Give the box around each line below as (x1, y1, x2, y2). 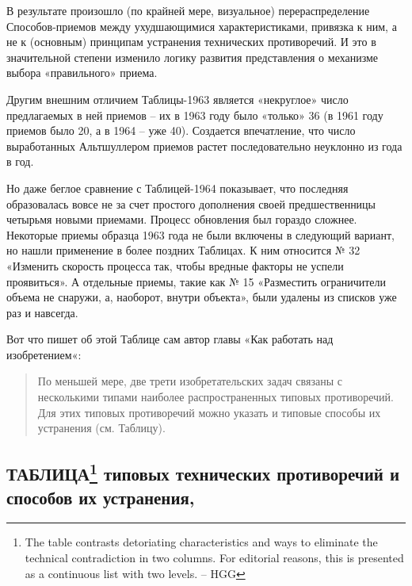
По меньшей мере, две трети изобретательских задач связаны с (37, 373, 342, 389)
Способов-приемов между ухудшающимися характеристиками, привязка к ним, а (6, 17, 397, 34)
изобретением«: (6, 346, 82, 362)
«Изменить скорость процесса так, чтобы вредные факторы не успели (6, 257, 344, 274)
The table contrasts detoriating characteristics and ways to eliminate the (25, 534, 378, 550)
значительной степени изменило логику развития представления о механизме (6, 48, 379, 65)
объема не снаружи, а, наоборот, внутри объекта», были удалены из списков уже (6, 289, 397, 305)
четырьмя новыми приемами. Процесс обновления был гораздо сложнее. (6, 211, 357, 228)
